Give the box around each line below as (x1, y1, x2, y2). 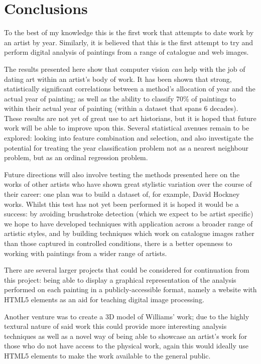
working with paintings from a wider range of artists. (4, 248, 167, 258)
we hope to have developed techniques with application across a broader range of (4, 218, 253, 228)
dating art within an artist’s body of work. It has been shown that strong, (4, 73, 232, 84)
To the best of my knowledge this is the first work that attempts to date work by (4, 27, 254, 38)
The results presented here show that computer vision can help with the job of (4, 63, 245, 74)
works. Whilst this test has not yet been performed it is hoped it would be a (4, 198, 239, 209)
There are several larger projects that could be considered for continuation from (4, 265, 249, 275)
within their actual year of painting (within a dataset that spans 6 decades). (4, 103, 238, 113)
